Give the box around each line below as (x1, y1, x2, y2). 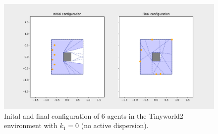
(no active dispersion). (81, 120, 149, 131)
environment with (4, 120, 57, 131)
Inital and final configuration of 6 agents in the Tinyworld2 (4, 110, 183, 121)
